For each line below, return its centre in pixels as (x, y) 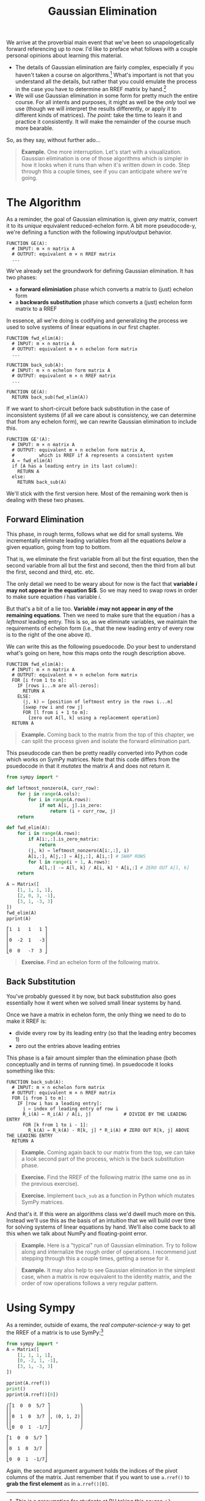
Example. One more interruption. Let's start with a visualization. (101, 152)
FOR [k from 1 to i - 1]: (55, 1125)
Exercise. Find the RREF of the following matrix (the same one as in (106, 1177)
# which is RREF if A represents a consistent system (92, 455)
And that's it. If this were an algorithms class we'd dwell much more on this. (101, 1214)
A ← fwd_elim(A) (32, 461)
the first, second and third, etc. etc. (51, 572)
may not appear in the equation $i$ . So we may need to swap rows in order (102, 590)
